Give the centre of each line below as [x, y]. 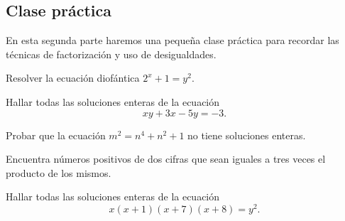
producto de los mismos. [59, 172]
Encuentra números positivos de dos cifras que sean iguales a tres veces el [166, 159]
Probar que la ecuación [56, 135]
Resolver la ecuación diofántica [73, 78]
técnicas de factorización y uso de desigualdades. [111, 54]
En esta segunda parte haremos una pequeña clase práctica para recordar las [172, 40]
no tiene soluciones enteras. [247, 135]
